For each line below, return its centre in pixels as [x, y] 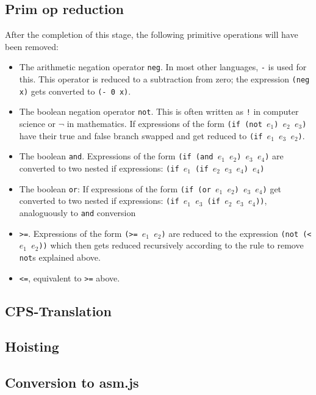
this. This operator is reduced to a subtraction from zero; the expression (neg [164, 79]
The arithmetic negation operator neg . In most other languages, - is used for [163, 67]
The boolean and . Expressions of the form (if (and [116, 156]
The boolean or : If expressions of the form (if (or [115, 188]
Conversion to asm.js [72, 382]
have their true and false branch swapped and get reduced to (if [141, 135]
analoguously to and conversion [77, 212]
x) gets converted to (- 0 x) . [75, 91]
